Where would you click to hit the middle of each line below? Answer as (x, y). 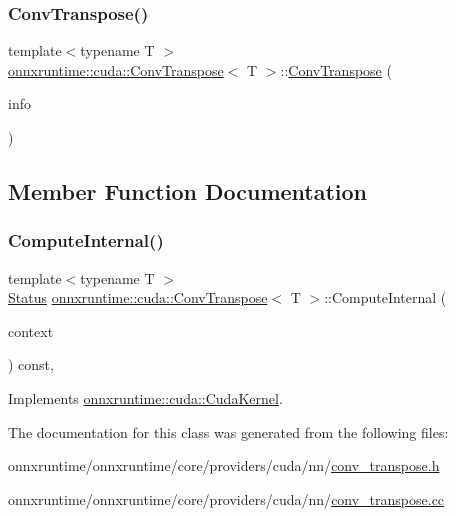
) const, (31, 364)
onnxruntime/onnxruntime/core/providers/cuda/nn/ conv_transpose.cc (226, 498)
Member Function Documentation (188, 190)
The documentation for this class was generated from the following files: (228, 431)
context (31, 330)
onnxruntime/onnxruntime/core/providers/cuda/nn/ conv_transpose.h (224, 465)
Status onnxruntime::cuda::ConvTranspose (138, 297)
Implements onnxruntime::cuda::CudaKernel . (145, 397)
